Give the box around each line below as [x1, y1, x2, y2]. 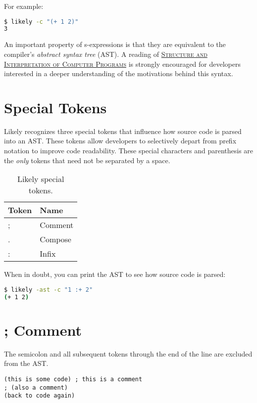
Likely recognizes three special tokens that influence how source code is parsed [4, 126, 242, 136]
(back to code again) [4, 392, 75, 400]
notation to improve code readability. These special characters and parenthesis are [4, 145, 254, 156]
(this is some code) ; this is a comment [4, 375, 143, 383]
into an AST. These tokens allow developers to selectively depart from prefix [4, 135, 237, 146]
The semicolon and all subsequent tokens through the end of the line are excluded [4, 348, 253, 358]
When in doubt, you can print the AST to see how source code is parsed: [4, 269, 226, 279]
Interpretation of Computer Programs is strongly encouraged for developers [4, 58, 241, 69]
